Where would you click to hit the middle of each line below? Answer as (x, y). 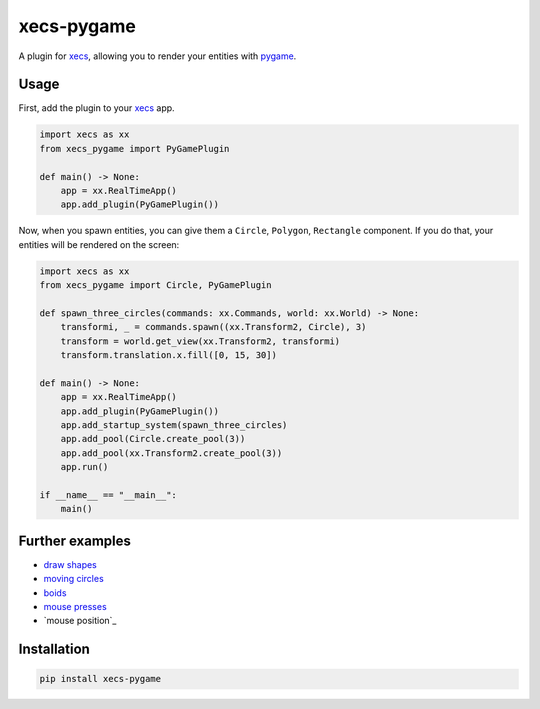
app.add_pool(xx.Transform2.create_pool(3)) (171, 453)
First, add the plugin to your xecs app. (96, 108)
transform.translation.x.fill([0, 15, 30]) (168, 355)
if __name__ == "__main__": (108, 495)
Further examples (75, 540)
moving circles (73, 579)
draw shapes (70, 564)
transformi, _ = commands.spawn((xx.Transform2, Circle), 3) (213, 327)
